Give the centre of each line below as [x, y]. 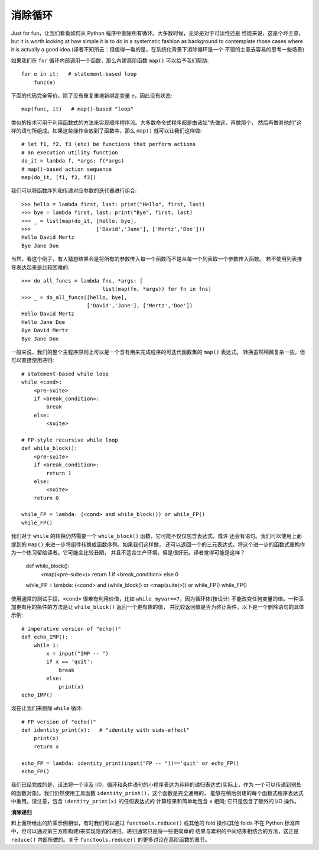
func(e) [45, 82]
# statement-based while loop [65, 374]
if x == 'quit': [70, 662]
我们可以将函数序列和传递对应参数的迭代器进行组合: [74, 191]
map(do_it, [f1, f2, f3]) [59, 178]
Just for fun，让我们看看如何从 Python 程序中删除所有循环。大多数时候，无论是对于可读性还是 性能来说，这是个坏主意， [157, 33]
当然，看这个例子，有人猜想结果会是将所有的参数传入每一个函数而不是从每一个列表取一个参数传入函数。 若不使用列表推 [157, 259]
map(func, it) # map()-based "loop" [78, 109]
